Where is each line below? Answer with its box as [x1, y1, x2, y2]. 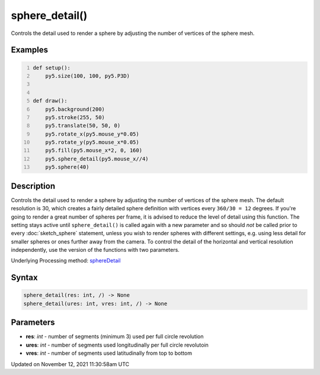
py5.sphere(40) [45, 164, 89, 171]
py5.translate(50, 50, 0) [45, 122, 121, 129]
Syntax [11, 273, 38, 283]
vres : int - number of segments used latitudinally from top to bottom [25, 350, 193, 357]
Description [11, 181, 56, 191]
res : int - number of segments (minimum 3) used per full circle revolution [25, 333, 204, 340]
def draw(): [33, 98, 68, 104]
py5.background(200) [45, 105, 105, 113]
